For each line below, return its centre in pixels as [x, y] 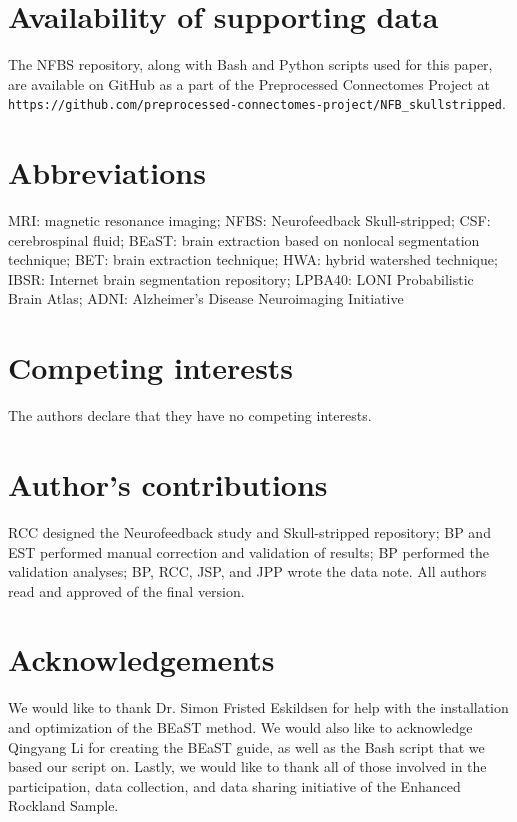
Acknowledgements [141, 659]
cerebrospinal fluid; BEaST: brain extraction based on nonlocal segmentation [244, 239]
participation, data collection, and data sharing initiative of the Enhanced [234, 785]
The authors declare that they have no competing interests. [190, 415]
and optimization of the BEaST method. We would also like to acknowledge [240, 727]
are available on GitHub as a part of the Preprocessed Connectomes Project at [249, 83]
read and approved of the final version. [126, 590]
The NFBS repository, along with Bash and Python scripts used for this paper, [250, 64]
